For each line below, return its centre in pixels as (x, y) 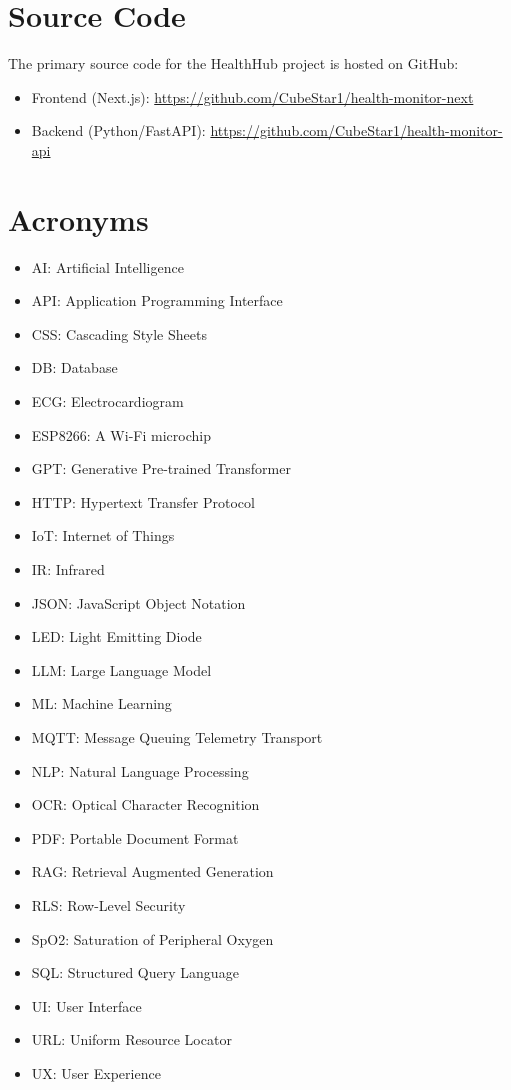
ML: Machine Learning (101, 703)
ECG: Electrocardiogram (107, 401)
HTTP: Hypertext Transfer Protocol (143, 501)
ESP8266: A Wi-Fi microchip (121, 434)
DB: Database (74, 367)
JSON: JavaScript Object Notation (138, 602)
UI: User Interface (86, 1005)
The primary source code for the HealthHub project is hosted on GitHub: (233, 63)
